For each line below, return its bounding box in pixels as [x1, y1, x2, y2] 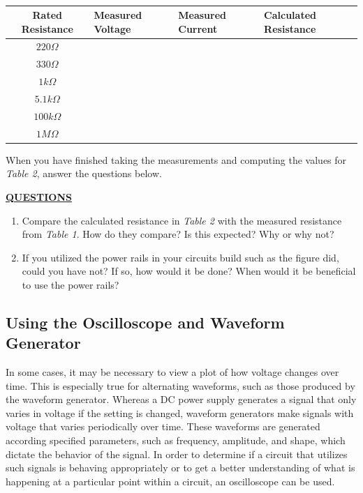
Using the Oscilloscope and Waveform [6, 311, 285, 333]
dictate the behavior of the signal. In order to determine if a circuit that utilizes [6, 446, 348, 461]
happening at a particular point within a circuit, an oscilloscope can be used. [6, 473, 335, 488]
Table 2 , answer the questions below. [6, 166, 162, 181]
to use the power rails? [22, 277, 119, 291]
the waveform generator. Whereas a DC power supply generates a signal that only [6, 392, 357, 407]
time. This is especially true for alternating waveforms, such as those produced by [6, 378, 355, 393]
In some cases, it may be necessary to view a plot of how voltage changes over [6, 365, 339, 379]
